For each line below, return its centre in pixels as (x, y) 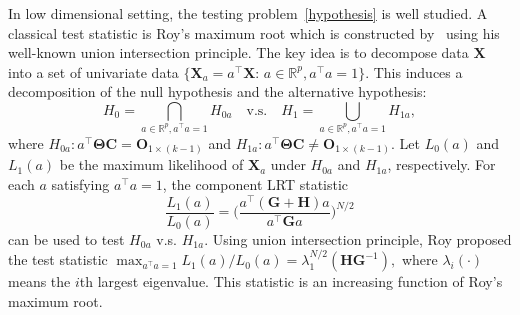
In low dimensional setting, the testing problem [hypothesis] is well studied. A (248, 13)
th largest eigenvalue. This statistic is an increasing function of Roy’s (291, 281)
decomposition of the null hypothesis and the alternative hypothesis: (217, 91)
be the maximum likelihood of (151, 164)
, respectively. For (441, 164)
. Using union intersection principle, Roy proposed (358, 238)
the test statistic (58, 259)
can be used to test (66, 238)
